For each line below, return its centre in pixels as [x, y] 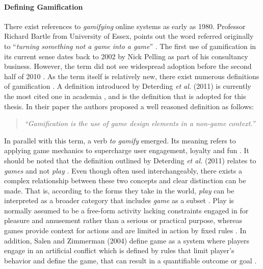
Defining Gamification [44, 6]
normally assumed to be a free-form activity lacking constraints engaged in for [126, 210]
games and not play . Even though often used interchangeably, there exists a [123, 170]
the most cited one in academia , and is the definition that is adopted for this [125, 96]
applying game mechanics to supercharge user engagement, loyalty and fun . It [127, 150]
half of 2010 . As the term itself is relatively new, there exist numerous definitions [132, 76]
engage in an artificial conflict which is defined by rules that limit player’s [119, 250]
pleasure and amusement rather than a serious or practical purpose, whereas [123, 220]
